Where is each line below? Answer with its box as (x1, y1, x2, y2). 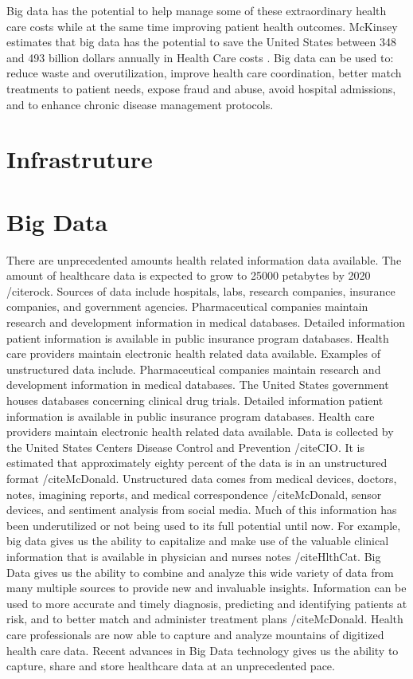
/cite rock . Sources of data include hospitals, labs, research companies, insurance (6, 282, 395, 299)
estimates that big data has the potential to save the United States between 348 (6, 33, 396, 50)
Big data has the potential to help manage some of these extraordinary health (6, 2, 387, 18)
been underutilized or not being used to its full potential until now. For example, (6, 516, 401, 533)
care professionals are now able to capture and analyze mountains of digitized (6, 626, 384, 642)
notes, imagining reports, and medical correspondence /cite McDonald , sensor (6, 485, 382, 502)
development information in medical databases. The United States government (6, 376, 389, 393)
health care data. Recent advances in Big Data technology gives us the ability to (6, 642, 399, 658)
